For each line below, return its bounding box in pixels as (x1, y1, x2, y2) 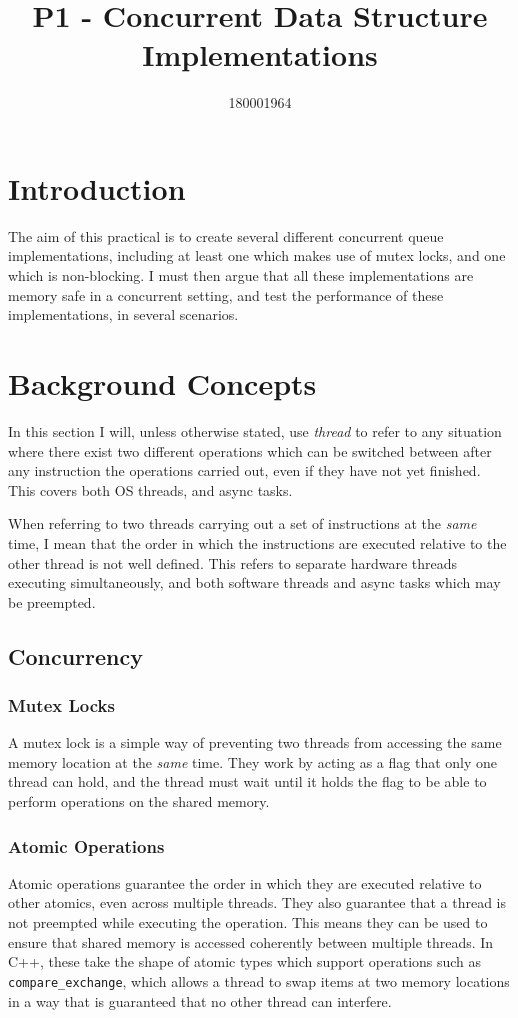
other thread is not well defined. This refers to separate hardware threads (8, 552, 458, 573)
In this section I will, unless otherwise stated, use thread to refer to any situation (8, 420, 502, 441)
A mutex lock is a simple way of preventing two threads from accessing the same (8, 732, 502, 753)
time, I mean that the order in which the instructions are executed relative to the (8, 532, 507, 553)
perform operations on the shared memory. (8, 791, 270, 812)
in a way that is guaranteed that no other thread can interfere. (8, 990, 392, 1011)
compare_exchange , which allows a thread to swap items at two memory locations (8, 970, 510, 991)
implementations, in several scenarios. (8, 304, 239, 325)
